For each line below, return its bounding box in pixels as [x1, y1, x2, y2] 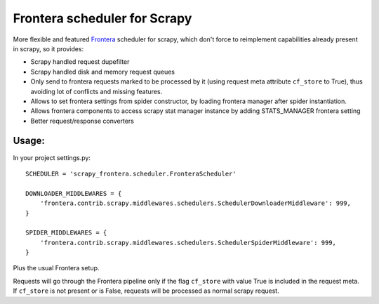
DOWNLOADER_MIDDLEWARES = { [25, 190, 122, 197]
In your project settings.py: [13, 153, 91, 161]
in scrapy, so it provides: [13, 44, 84, 53]
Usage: [13, 135, 46, 147]
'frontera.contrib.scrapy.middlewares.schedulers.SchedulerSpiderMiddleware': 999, [39, 239, 337, 246]
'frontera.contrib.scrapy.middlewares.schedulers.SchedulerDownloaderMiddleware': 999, [39, 199, 351, 207]
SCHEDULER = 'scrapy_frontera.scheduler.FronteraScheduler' [25, 169, 237, 178]
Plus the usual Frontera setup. [13, 264, 100, 272]
